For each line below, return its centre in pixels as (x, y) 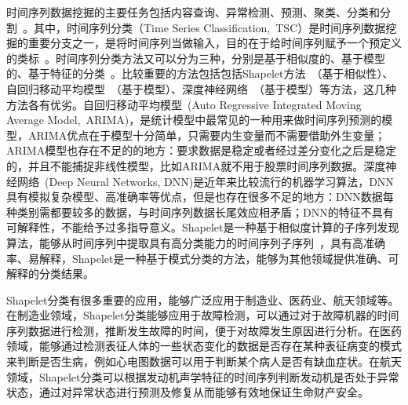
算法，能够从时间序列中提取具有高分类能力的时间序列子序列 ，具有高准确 (196, 242)
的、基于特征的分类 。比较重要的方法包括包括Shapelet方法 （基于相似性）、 (200, 73)
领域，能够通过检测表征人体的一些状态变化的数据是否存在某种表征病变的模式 (204, 346)
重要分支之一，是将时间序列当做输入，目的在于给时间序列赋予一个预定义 (215, 43)
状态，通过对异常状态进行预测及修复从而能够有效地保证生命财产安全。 (188, 392)
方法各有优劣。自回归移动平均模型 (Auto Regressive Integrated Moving (184, 104)
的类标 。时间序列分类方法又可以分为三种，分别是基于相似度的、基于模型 (196, 58)
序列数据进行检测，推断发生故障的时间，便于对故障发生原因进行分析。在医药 (204, 330)
